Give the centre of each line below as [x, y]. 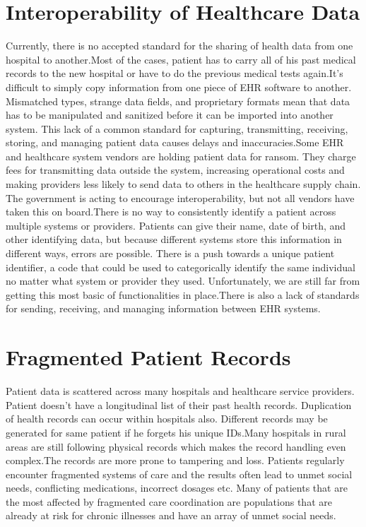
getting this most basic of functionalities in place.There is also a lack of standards [183, 294]
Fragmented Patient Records [148, 357]
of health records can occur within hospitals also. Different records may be [167, 419]
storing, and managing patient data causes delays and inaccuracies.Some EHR [175, 142]
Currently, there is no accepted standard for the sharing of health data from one [179, 46]
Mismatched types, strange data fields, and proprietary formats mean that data [178, 101]
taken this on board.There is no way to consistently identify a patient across [171, 212]
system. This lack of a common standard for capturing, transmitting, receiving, [177, 128]
